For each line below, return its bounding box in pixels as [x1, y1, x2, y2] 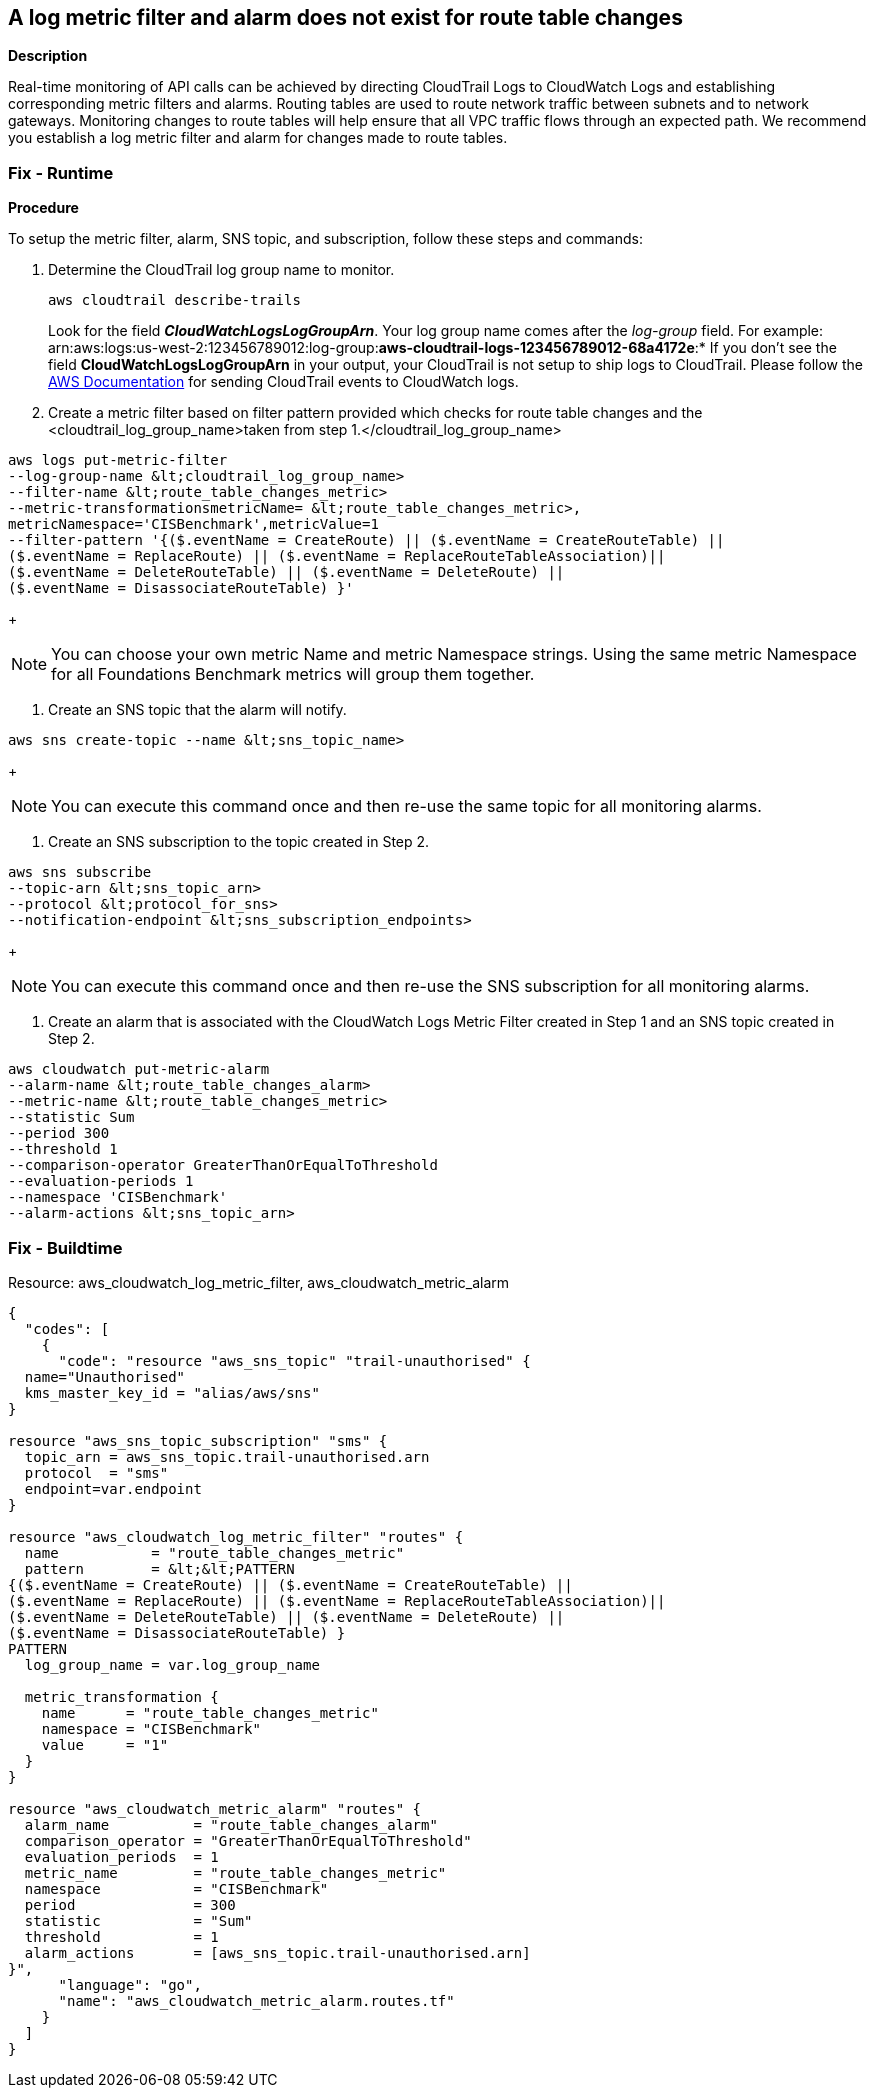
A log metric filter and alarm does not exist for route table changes [8, 5, 683, 30]
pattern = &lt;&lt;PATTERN [24, 1560, 295, 1577]
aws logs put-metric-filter [8, 452, 228, 469]
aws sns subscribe [8, 864, 152, 881]
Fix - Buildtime [8, 1237, 123, 1258]
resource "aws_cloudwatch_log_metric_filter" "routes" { [8, 1528, 464, 1545]
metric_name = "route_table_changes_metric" [24, 1864, 447, 1881]
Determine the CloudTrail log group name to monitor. [48, 261, 395, 279]
